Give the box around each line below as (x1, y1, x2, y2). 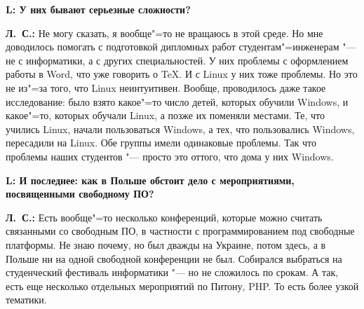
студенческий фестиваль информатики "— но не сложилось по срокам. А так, (6, 265, 339, 280)
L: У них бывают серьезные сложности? (6, 2, 191, 16)
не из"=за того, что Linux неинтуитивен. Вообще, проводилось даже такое (6, 80, 326, 95)
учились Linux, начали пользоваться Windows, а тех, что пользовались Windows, (6, 121, 355, 136)
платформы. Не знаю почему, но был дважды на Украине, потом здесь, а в (6, 237, 326, 252)
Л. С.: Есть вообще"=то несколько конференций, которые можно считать (6, 210, 323, 224)
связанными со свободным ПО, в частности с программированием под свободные (6, 224, 355, 238)
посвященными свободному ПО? (6, 186, 154, 201)
